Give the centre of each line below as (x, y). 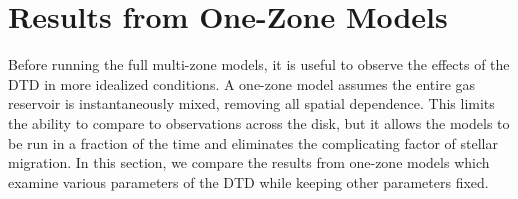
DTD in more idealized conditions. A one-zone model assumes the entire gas (242, 83)
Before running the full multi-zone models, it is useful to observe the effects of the (259, 64)
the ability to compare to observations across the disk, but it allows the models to (259, 122)
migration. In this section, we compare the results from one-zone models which (249, 162)
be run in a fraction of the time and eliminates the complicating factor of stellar (253, 142)
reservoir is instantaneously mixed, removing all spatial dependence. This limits (251, 103)
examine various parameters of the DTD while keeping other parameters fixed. (248, 181)
